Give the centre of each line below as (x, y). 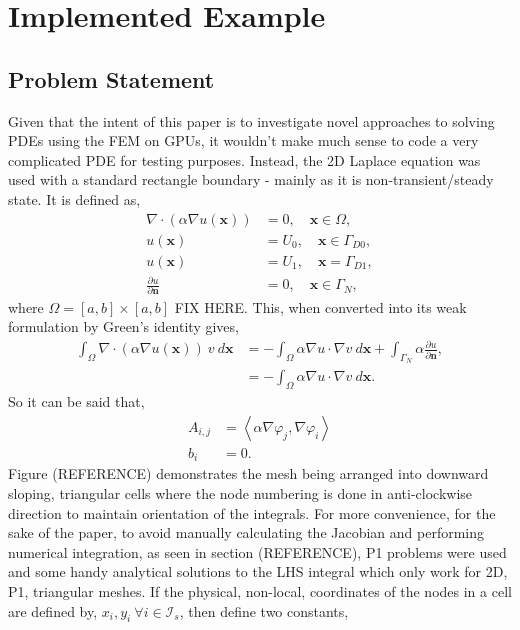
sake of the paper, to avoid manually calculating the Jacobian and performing (246, 532)
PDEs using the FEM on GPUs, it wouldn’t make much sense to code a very (243, 140)
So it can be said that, (76, 401)
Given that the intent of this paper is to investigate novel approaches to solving (251, 120)
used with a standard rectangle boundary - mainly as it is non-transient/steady (251, 179)
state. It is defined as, (74, 198)
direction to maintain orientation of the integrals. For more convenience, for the (252, 512)
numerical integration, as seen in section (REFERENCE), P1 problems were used (257, 551)
